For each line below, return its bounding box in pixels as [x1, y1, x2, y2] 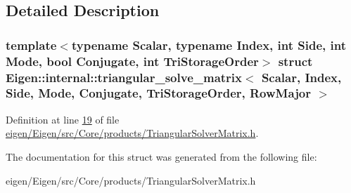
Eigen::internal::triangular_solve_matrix [6, 68, 243, 86]
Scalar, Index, [261, 68, 342, 86]
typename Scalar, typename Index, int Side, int [71, 36, 346, 53]
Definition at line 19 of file [6, 112, 120, 126]
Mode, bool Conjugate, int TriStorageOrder [6, 52, 259, 69]
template [6, 36, 57, 53]
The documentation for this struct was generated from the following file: [6, 149, 317, 164]
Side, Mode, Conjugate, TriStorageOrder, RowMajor [6, 84, 312, 102]
